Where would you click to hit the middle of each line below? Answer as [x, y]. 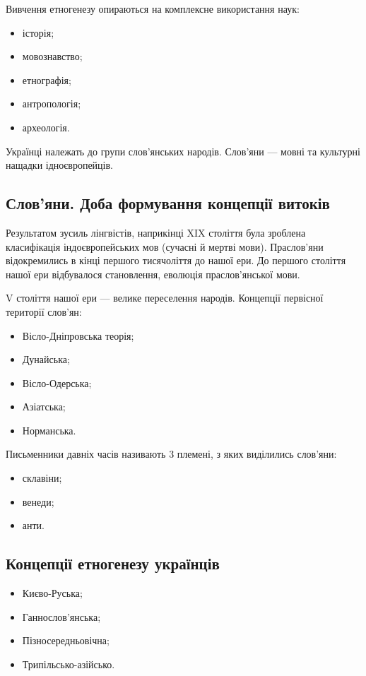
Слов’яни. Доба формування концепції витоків [168, 203]
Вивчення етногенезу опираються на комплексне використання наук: [153, 8]
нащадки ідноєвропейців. [59, 165]
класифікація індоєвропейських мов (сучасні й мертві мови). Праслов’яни [165, 246]
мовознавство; [52, 56]
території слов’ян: [44, 311]
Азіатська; [44, 407]
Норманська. [49, 430]
